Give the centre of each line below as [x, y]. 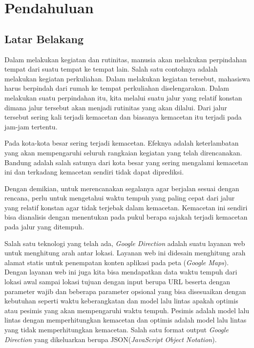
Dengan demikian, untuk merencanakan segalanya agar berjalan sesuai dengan [122, 188]
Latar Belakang [44, 38]
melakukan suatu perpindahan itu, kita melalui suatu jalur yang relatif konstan [123, 97]
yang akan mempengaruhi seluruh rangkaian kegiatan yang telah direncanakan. [123, 152]
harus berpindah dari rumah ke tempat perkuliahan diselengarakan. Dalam [117, 88]
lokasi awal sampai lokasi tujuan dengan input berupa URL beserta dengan [117, 282]
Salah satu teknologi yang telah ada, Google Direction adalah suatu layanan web [125, 243]
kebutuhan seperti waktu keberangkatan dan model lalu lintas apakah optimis [121, 301]
